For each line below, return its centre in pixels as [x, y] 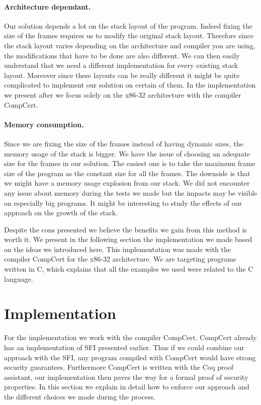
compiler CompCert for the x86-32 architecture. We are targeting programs [120, 259]
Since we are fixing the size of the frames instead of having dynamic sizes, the [124, 143]
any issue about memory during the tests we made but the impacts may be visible [131, 192]
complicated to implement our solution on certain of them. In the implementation [130, 85]
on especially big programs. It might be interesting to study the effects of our [123, 202]
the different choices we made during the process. [80, 396]
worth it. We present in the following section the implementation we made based [128, 239]
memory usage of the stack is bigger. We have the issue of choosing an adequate [127, 153]
